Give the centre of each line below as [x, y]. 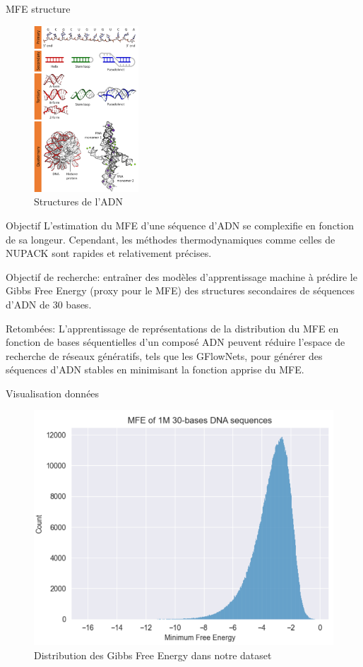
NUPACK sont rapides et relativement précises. [109, 253]
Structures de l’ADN [78, 202]
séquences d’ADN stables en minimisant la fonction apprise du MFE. [155, 369]
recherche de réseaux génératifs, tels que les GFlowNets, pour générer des [164, 355]
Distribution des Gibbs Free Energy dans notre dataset [153, 655]
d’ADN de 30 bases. [49, 304]
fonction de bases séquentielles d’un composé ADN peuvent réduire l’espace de [175, 342]
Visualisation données [53, 393]
